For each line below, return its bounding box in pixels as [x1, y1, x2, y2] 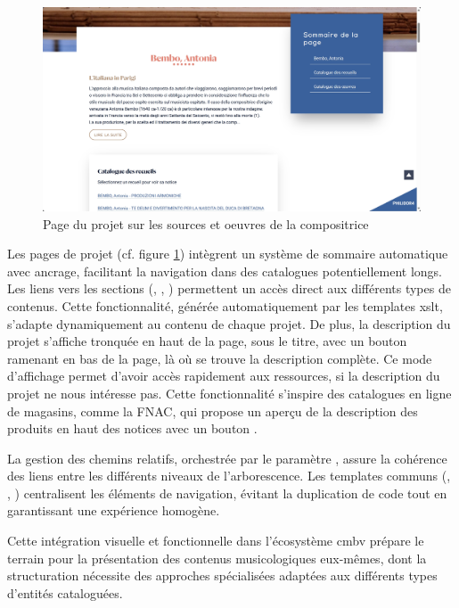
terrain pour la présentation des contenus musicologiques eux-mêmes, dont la [7, 548, 427, 567]
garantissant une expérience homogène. [7, 501, 220, 520]
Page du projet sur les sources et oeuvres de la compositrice [43, 214, 369, 233]
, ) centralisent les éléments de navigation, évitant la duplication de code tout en [7, 483, 447, 502]
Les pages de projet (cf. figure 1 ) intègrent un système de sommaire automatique [7, 244, 448, 263]
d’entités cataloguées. [7, 583, 123, 602]
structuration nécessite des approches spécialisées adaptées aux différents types [7, 566, 438, 585]
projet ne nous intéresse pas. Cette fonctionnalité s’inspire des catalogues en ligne [7, 383, 452, 402]
